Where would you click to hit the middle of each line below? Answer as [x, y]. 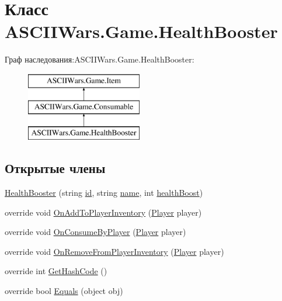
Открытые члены [55, 168]
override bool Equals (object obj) [64, 291]
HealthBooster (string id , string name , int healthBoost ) [104, 193]
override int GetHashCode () [56, 271]
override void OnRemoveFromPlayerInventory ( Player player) [114, 251]
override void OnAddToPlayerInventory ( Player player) [103, 212]
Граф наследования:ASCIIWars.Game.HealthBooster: [100, 59]
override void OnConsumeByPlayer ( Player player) [95, 232]
